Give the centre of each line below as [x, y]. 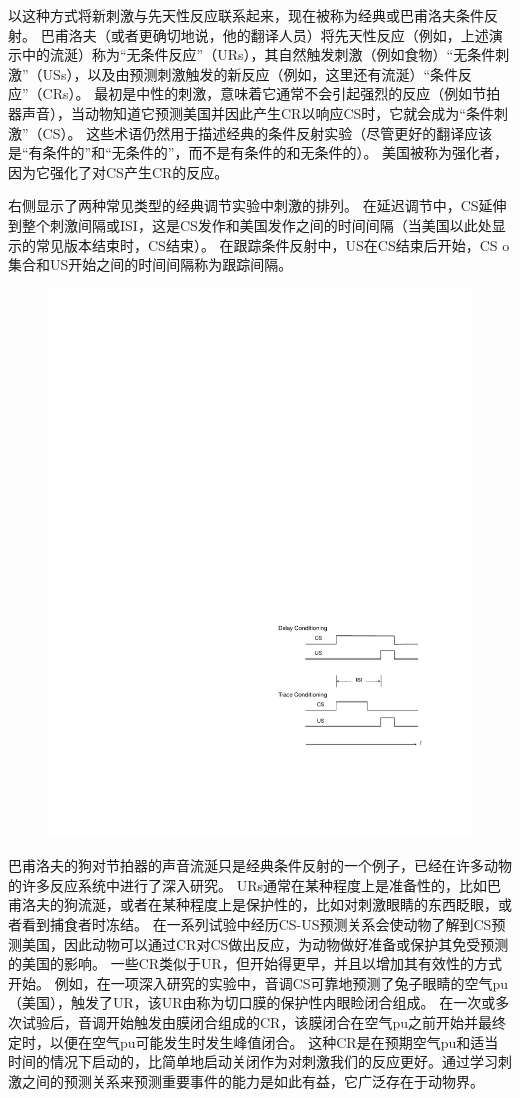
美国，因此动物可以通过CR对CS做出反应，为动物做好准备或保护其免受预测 [265, 943]
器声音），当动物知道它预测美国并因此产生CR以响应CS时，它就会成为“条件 [251, 112]
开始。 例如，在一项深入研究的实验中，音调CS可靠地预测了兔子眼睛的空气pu [258, 982]
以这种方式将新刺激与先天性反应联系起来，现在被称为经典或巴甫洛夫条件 [246, 15]
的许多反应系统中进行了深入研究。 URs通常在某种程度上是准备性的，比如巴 [254, 884]
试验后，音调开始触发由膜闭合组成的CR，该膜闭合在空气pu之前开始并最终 [263, 1021]
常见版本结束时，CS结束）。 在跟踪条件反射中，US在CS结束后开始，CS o [272, 244]
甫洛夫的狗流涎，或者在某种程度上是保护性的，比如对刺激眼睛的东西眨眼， [253, 904]
